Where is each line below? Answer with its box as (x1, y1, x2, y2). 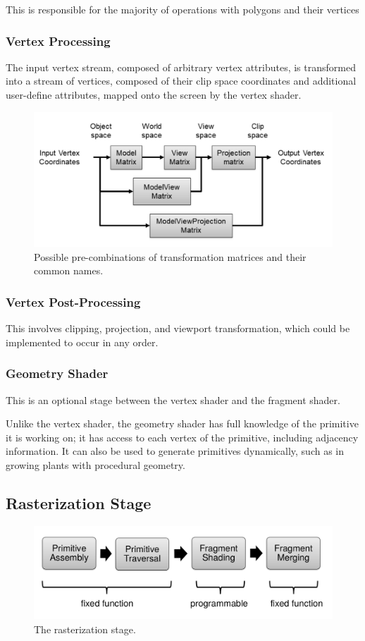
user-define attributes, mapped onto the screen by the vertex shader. (6, 87, 302, 102)
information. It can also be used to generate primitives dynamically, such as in (6, 444, 345, 458)
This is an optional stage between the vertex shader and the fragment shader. (6, 392, 340, 407)
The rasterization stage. (34, 621, 136, 636)
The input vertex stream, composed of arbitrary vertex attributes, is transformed (6, 59, 356, 74)
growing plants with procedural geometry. (6, 458, 185, 472)
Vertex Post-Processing (6, 293, 141, 310)
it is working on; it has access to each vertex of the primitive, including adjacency (6, 429, 359, 444)
